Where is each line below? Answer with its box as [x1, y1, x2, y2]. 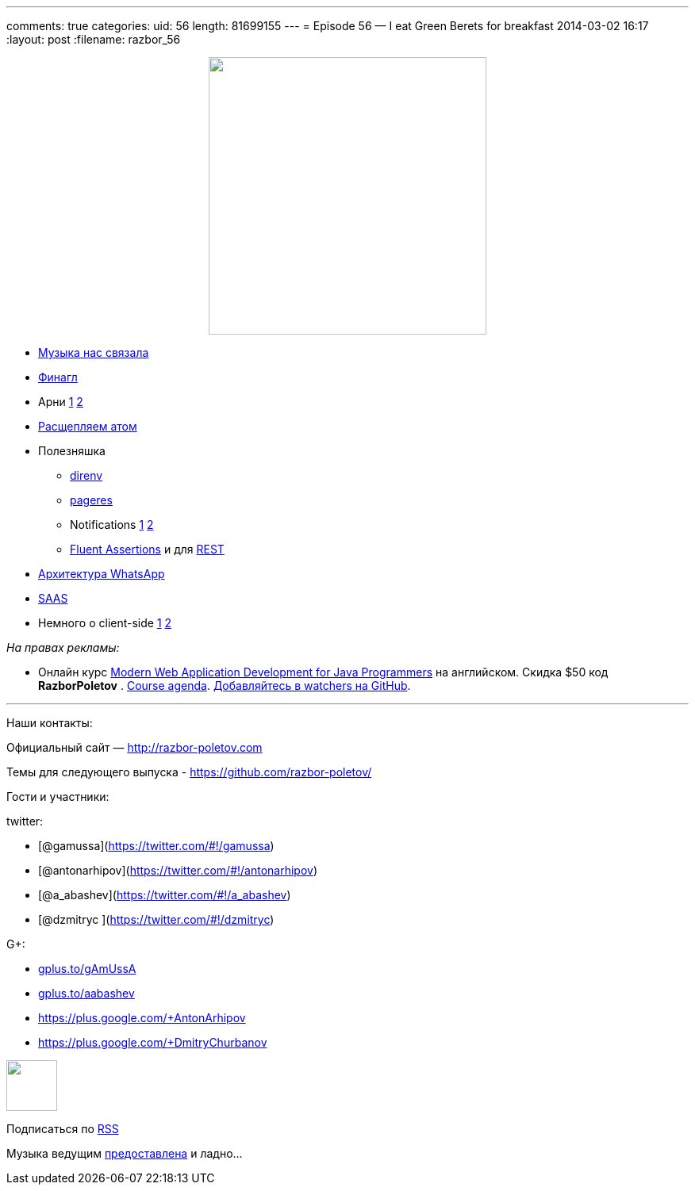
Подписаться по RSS [6, 1122, 119, 1135]
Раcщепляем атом [38, 419, 137, 433]
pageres [70, 493, 113, 507]
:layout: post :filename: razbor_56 [6, 33, 181, 46]
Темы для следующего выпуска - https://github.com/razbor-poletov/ [6, 765, 372, 779]
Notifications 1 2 [70, 518, 154, 531]
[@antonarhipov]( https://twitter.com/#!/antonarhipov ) [38, 864, 318, 877]
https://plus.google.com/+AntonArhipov [38, 1011, 246, 1024]
